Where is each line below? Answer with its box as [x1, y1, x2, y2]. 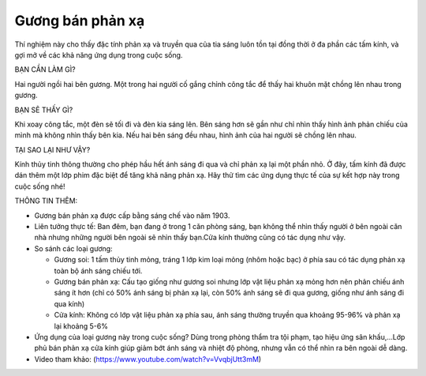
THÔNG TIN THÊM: [14, 196, 78, 205]
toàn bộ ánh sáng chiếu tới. [54, 265, 143, 276]
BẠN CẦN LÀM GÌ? [14, 65, 76, 74]
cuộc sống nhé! [14, 182, 65, 191]
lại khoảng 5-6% [54, 321, 108, 331]
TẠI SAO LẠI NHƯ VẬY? [14, 145, 91, 154]
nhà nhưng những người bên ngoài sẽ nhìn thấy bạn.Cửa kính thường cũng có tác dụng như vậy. [34, 233, 346, 243]
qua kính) [54, 299, 85, 308]
